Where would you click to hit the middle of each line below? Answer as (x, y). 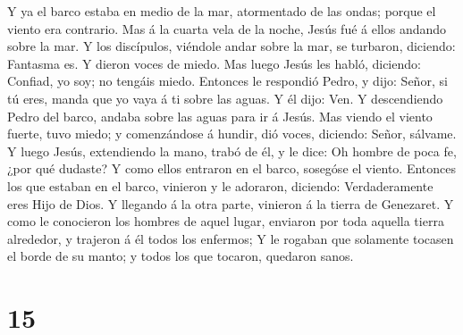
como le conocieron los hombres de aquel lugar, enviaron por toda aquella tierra (226, 221)
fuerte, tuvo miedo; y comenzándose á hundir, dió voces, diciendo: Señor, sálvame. (232, 134)
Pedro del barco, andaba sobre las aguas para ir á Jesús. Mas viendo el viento (220, 116)
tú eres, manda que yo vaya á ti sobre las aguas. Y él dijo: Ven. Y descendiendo (225, 98)
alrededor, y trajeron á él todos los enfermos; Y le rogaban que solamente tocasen (231, 238)
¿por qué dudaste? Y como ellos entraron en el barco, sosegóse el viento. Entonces (232, 168)
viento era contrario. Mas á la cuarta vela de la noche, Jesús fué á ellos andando (227, 28)
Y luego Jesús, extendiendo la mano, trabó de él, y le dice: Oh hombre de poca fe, (232, 151)
